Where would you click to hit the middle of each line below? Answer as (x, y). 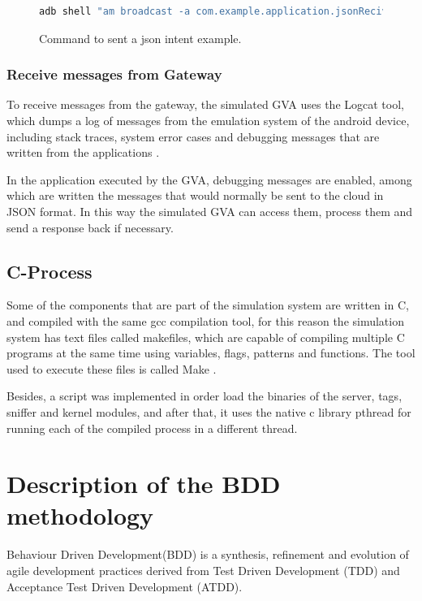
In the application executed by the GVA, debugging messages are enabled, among (209, 179)
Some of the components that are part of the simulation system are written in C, (208, 305)
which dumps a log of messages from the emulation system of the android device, (208, 120)
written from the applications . (83, 152)
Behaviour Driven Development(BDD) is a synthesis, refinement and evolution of (208, 554)
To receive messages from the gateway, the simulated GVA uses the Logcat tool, (205, 104)
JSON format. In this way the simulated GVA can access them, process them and (210, 211)
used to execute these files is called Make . (112, 368)
